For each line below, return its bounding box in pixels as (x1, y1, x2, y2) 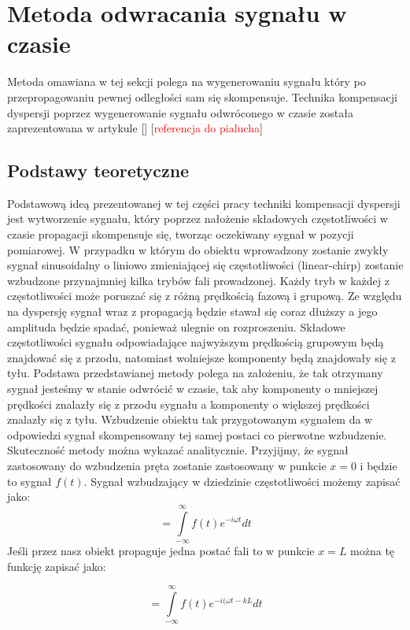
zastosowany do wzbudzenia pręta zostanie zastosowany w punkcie (7, 457, 327, 473)
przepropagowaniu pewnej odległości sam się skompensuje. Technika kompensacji (7, 88, 398, 105)
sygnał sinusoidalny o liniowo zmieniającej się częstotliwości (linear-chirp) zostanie (7, 257, 404, 273)
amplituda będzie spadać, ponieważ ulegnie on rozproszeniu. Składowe (7, 318, 345, 335)
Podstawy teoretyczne (7, 158, 190, 183)
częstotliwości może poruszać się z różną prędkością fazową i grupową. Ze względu (7, 287, 402, 304)
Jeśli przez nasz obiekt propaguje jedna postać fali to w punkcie (7, 542, 315, 558)
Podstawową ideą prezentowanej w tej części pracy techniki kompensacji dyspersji (7, 195, 401, 211)
